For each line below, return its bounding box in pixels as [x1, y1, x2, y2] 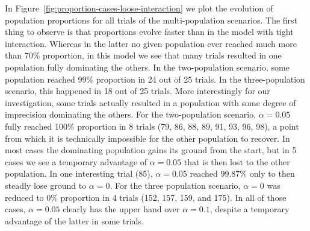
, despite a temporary [209, 203, 290, 215]
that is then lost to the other [184, 155, 290, 168]
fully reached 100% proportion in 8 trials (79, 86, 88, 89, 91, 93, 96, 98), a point [5, 119, 299, 132]
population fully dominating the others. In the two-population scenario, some [5, 60, 290, 73]
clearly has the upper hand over [63, 203, 180, 215]
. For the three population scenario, [110, 179, 241, 191]
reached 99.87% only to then [190, 167, 295, 180]
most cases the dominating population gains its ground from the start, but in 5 [5, 144, 297, 156]
